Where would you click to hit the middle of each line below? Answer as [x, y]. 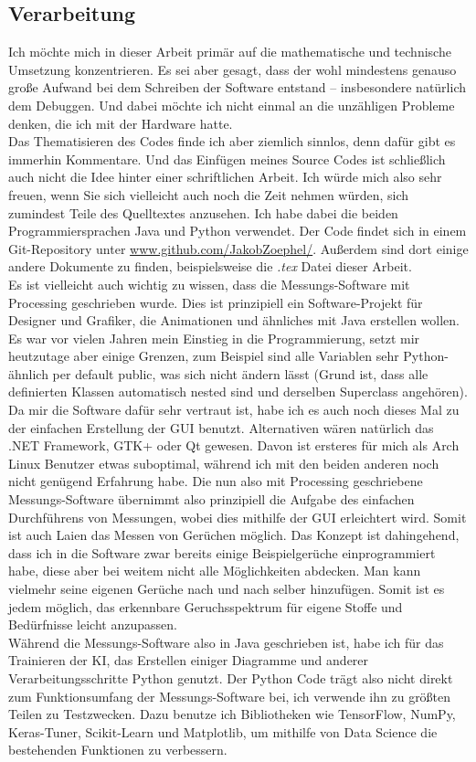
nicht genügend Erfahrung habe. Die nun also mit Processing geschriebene [216, 481]
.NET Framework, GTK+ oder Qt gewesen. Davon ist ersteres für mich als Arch [234, 445]
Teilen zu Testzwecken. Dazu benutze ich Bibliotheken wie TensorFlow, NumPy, [232, 714]
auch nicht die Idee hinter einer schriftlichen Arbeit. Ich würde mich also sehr [225, 177]
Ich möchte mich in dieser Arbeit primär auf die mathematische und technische [230, 52]
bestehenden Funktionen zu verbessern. [118, 750]
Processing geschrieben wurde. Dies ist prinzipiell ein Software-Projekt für [216, 302]
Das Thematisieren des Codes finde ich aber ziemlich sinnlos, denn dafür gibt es [232, 141]
